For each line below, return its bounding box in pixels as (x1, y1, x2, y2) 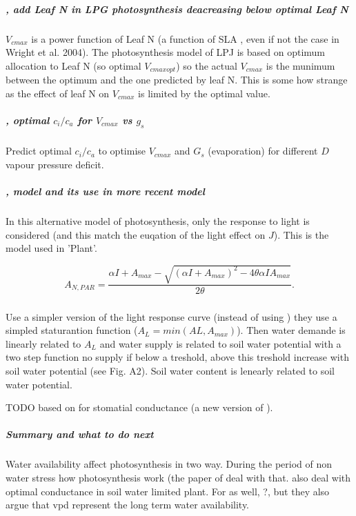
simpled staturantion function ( (6, 323, 138, 337)
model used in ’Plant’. (6, 241, 97, 255)
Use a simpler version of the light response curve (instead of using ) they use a (6, 309, 337, 324)
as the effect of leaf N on (6, 86, 110, 100)
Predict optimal (6, 143, 72, 158)
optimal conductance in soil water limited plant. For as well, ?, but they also (6, 484, 330, 498)
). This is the (273, 227, 329, 241)
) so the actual (176, 58, 237, 72)
